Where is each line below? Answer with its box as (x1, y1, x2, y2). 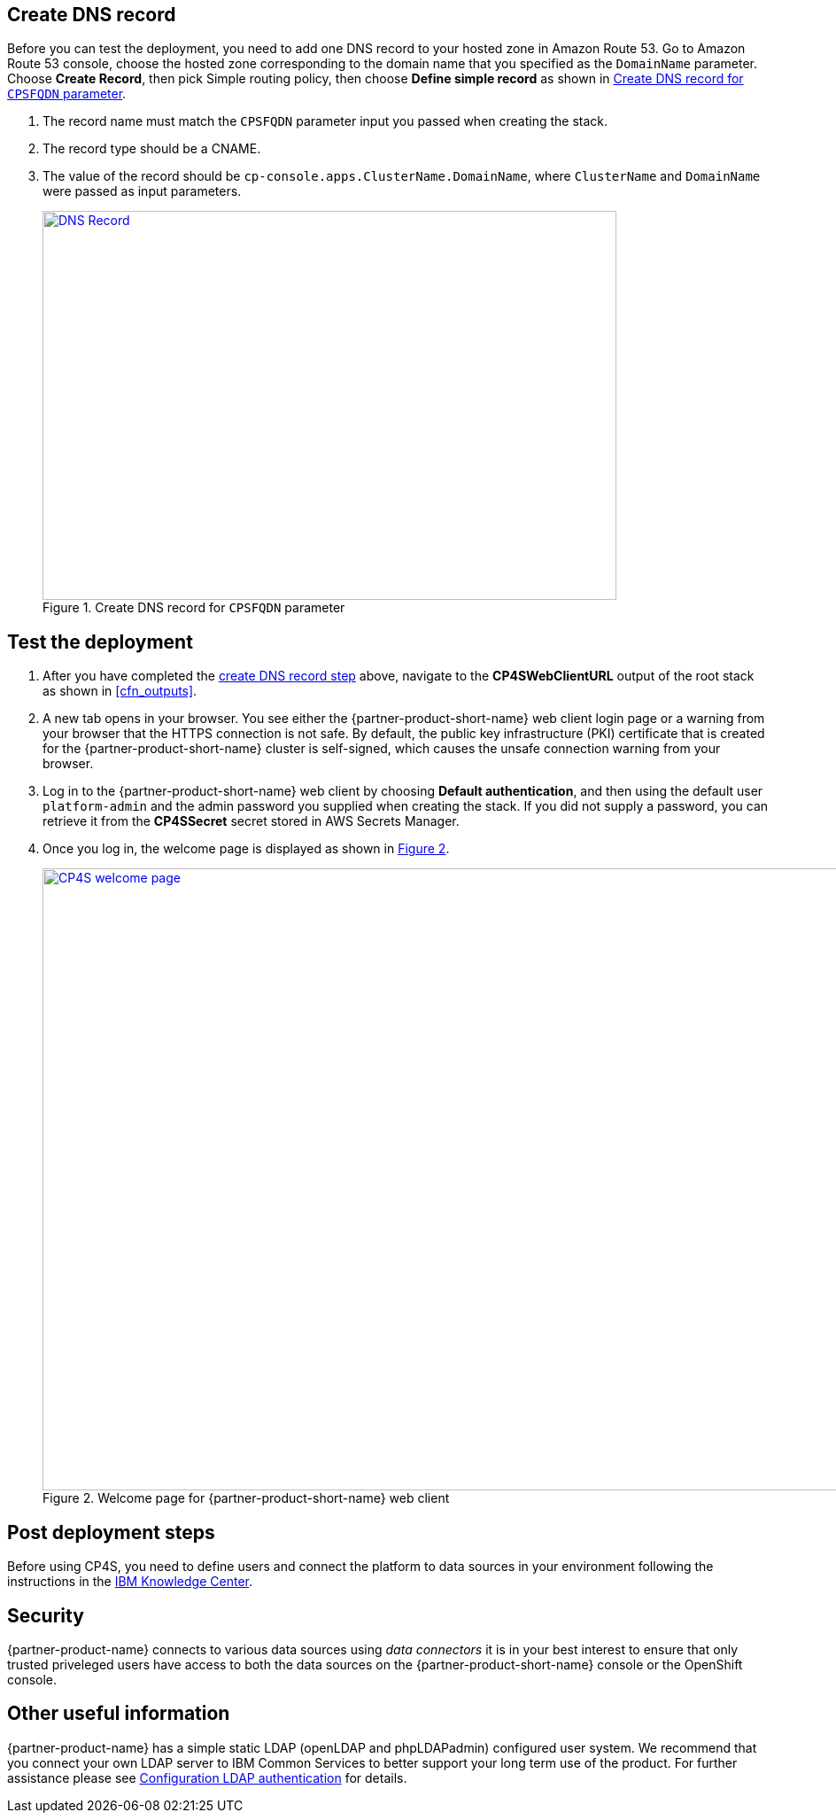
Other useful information (7, 1702, 230, 1725)
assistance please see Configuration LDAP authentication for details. (7, 1769, 407, 1785)
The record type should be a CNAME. (43, 141, 261, 157)
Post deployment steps (7, 1521, 215, 1544)
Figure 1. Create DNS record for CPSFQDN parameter (43, 600, 345, 616)
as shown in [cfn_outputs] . (43, 683, 197, 699)
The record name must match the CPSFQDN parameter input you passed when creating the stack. (43, 113, 608, 129)
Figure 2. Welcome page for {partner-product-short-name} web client (43, 1490, 450, 1506)
